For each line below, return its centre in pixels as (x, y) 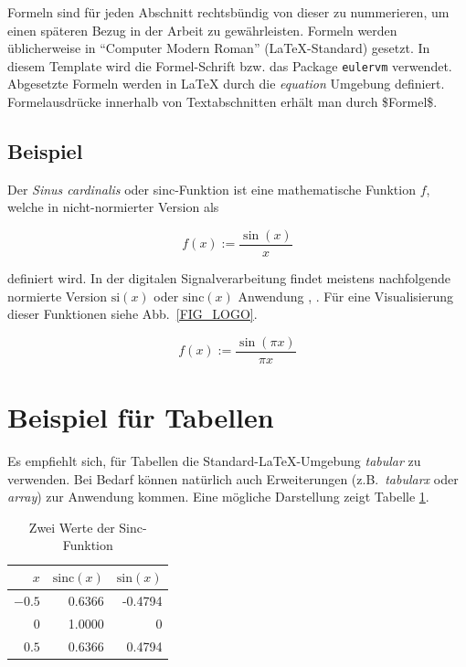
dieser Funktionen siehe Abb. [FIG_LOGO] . (132, 314)
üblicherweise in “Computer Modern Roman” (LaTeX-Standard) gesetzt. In (219, 48)
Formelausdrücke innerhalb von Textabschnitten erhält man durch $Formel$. (222, 102)
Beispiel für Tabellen (141, 417)
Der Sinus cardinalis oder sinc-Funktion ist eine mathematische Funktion (212, 189)
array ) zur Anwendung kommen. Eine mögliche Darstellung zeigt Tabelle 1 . (218, 497)
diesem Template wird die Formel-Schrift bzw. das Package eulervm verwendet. (230, 65)
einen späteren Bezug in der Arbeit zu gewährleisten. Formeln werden (202, 30)
